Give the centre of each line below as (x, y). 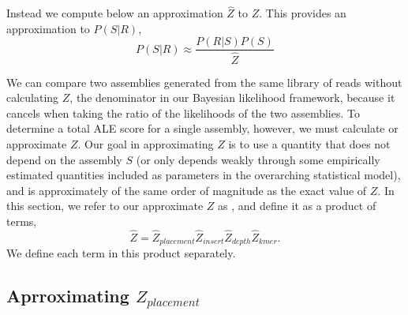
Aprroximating (68, 296)
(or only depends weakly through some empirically (258, 159)
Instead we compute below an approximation (115, 13)
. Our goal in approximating (146, 143)
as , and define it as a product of (297, 206)
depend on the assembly (64, 159)
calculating (33, 97)
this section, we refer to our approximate (105, 206)
